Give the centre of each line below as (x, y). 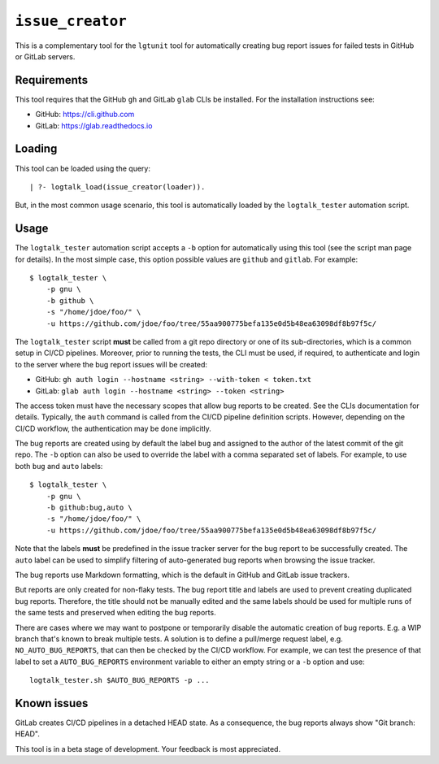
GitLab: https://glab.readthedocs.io (94, 125)
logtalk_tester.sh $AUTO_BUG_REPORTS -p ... (120, 680)
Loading (36, 149)
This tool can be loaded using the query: (83, 168)
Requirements (52, 80)
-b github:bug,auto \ (89, 508)
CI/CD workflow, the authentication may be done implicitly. (113, 428)
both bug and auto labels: (59, 466)
